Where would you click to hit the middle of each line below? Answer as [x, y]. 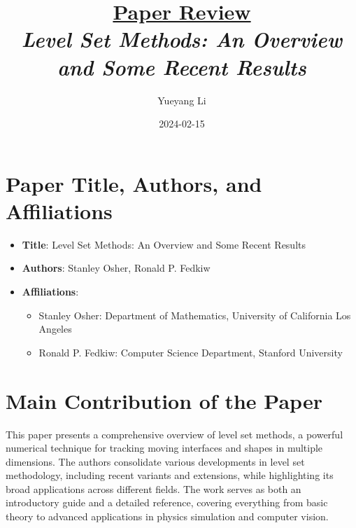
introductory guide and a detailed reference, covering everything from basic [167, 502]
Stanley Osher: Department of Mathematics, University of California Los [195, 315]
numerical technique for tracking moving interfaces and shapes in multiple [164, 448]
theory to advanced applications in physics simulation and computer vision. [167, 516]
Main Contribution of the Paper [164, 400]
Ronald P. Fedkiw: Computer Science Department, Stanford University [191, 352]
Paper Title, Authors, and [134, 183]
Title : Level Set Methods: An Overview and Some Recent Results [164, 244]
